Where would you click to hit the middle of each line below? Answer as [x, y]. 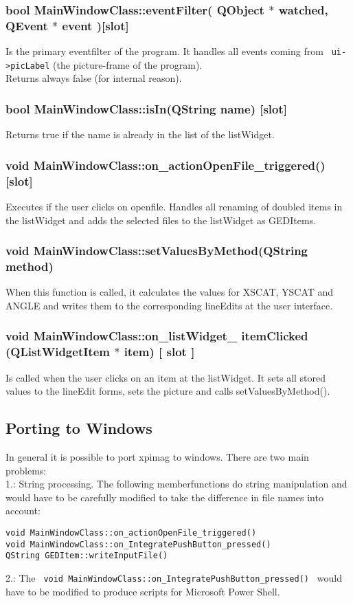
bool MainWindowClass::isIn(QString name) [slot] [147, 108]
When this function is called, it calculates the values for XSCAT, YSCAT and [170, 292]
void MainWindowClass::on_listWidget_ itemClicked [157, 336]
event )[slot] [95, 25]
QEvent [27, 25]
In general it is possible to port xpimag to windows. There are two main [157, 457]
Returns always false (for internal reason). [94, 78]
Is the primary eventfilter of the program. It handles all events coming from [164, 51]
